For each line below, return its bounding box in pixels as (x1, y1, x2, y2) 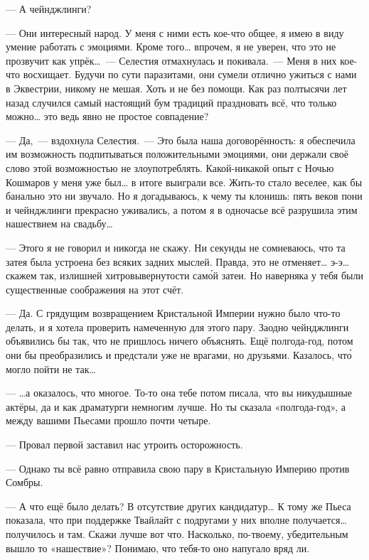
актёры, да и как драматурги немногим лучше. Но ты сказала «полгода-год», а (6, 399, 346, 414)
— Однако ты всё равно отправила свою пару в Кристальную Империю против (6, 461, 350, 475)
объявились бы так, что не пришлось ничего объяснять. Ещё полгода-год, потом (6, 333, 353, 348)
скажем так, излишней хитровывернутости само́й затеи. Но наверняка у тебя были (6, 268, 363, 283)
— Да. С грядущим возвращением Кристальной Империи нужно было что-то (6, 306, 341, 321)
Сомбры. (6, 475, 43, 490)
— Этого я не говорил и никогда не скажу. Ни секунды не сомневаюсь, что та (6, 239, 346, 254)
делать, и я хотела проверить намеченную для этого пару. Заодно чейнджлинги (6, 319, 349, 334)
